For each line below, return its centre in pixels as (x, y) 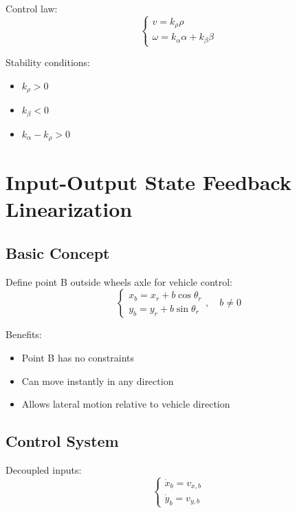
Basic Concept (58, 252)
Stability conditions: (48, 62)
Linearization (69, 209)
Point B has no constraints (78, 357)
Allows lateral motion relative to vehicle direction (126, 404)
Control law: (32, 8)
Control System (62, 441)
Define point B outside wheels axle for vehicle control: (119, 281)
